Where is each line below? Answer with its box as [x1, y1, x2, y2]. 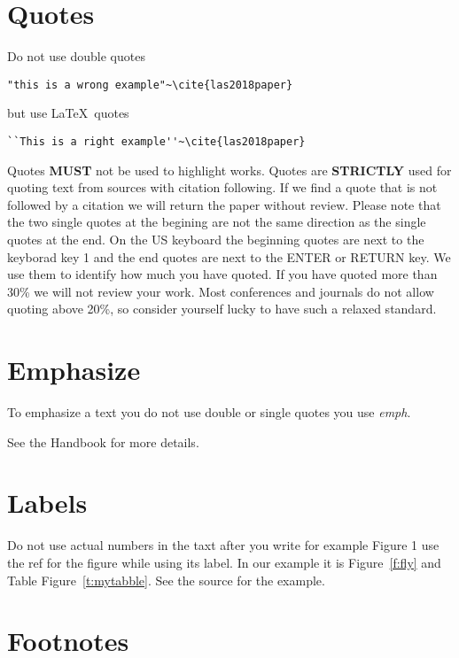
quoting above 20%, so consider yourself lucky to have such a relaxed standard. [7, 299, 437, 318]
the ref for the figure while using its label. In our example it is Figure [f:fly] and [7, 553, 441, 571]
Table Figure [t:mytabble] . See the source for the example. [7, 570, 325, 589]
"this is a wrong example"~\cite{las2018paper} [7, 78, 293, 91]
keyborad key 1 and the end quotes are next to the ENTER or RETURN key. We [7, 247, 451, 266]
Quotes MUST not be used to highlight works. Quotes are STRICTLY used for [7, 160, 452, 179]
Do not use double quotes [7, 47, 145, 66]
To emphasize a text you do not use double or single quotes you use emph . [7, 403, 411, 422]
